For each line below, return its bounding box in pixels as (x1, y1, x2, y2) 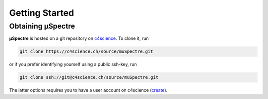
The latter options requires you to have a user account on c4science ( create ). (9, 87, 168, 93)
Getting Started (9, 7, 74, 18)
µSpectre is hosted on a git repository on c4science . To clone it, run (9, 35, 149, 41)
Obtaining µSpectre (9, 22, 75, 31)
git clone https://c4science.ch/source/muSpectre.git (19, 49, 153, 54)
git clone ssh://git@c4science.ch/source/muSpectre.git (19, 74, 159, 80)
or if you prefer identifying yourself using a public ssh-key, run (9, 62, 137, 67)
